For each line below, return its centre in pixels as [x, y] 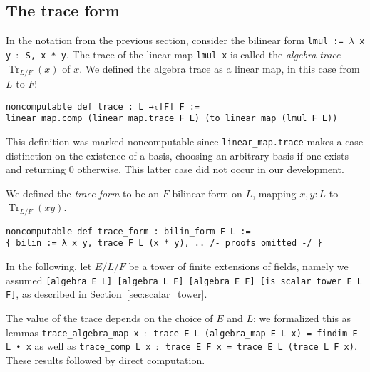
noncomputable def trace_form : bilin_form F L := [128, 231]
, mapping [274, 193]
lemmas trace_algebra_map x [72, 332]
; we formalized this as [302, 317]
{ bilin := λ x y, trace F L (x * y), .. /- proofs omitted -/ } [164, 243]
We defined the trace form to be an [83, 193]
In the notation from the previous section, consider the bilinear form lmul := [175, 40]
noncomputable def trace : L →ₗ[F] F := [103, 107]
